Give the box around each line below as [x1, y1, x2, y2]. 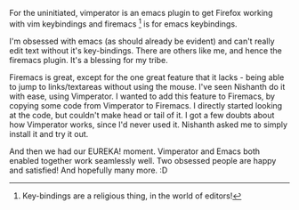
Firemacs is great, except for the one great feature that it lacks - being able [9, 71, 285, 83]
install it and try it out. [9, 128, 89, 139]
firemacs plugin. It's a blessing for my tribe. [9, 54, 169, 65]
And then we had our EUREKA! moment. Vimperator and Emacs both [9, 146, 261, 157]
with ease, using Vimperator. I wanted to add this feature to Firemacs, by [9, 91, 276, 101]
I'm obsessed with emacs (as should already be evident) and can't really [9, 36, 275, 46]
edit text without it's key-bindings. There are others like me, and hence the [9, 44, 282, 56]
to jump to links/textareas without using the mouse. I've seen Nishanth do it [9, 81, 286, 92]
